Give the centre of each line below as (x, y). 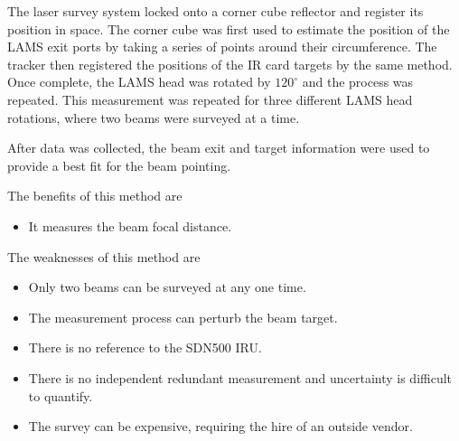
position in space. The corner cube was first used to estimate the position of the (229, 28)
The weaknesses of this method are (104, 256)
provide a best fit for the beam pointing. (119, 165)
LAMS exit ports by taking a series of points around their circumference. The (222, 47)
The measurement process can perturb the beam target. (183, 317)
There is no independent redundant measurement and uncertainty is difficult (240, 377)
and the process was (358, 82)
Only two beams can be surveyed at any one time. (167, 287)
